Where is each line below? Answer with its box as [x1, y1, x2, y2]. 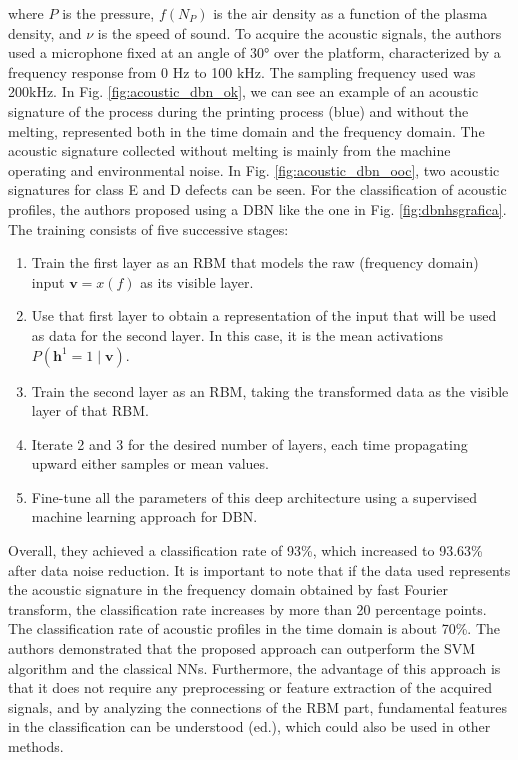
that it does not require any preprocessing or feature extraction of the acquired [8, 677, 492, 698]
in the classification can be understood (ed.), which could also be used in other [8, 716, 491, 737]
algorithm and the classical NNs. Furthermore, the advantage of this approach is [8, 657, 501, 678]
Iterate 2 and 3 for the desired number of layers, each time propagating [31, 433, 468, 454]
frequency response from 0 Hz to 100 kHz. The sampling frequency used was [8, 61, 476, 82]
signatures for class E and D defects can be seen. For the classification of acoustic [8, 179, 507, 200]
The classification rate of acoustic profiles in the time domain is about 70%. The [8, 618, 500, 639]
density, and [8, 22, 82, 43]
